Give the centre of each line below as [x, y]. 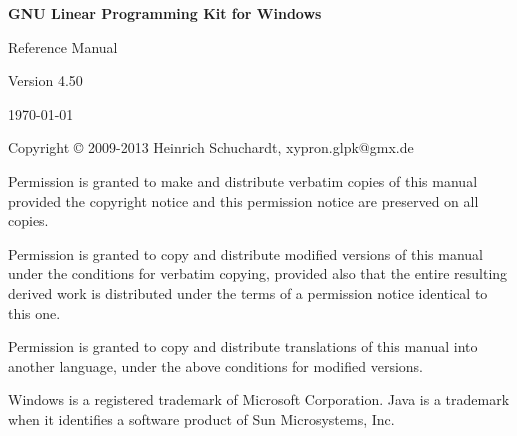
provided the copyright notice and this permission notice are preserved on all [243, 200]
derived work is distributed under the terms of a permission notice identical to [248, 292]
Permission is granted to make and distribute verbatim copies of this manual [243, 180]
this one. [34, 312]
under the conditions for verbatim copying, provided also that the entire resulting [258, 273]
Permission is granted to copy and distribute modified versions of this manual [245, 253]
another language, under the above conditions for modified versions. [215, 365]
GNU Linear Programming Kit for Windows [165, 13]
